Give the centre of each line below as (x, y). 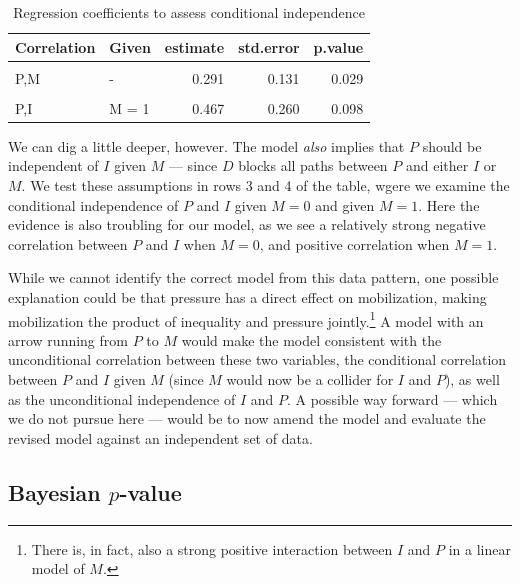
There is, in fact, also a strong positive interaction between (212, 548)
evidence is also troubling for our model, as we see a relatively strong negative (247, 224)
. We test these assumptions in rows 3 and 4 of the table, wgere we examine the (265, 185)
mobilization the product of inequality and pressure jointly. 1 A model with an (246, 319)
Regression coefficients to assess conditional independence (189, 12)
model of (58, 568)
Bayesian (54, 491)
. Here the (449, 204)
